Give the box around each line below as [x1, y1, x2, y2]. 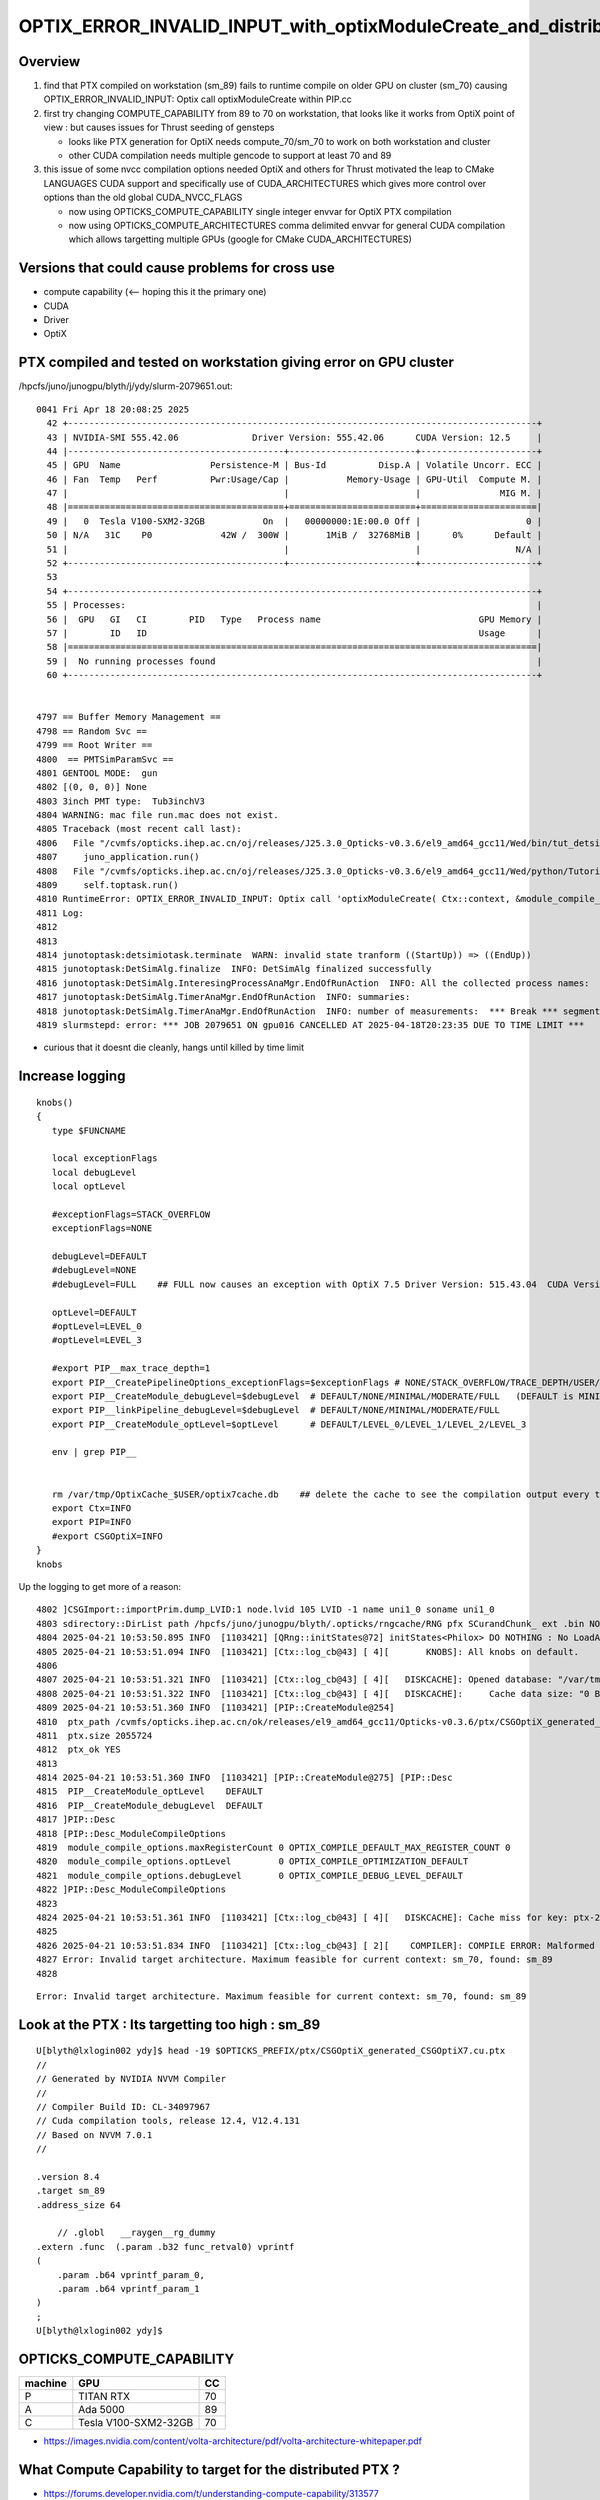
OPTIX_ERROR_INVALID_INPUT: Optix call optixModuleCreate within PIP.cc [43, 93, 352, 105]
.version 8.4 [36, 2171, 100, 2182]
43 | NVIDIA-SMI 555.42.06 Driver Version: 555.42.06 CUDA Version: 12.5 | [46, 431, 543, 443]
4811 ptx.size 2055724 [36, 1730, 153, 1741]
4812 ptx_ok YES [36, 1744, 121, 1755]
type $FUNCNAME [51, 1125, 127, 1136]
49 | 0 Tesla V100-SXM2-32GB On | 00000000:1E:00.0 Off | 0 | [46, 515, 543, 527]
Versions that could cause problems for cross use [18, 260, 335, 277]
